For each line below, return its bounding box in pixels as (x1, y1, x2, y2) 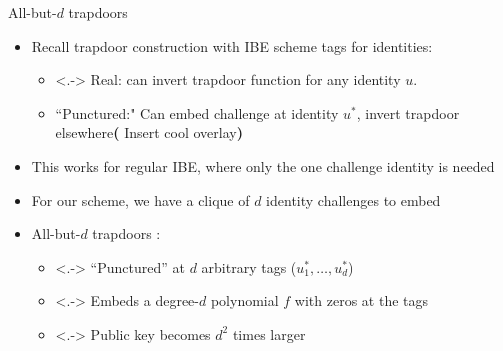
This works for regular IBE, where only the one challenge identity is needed (31, 155, 495, 176)
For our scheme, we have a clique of (31, 189, 250, 210)
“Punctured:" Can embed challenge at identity (55, 102, 339, 123)
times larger (232, 323, 306, 344)
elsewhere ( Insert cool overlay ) (55, 122, 243, 143)
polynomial (210, 290, 279, 311)
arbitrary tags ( (201, 256, 297, 277)
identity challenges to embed (266, 189, 441, 210)
